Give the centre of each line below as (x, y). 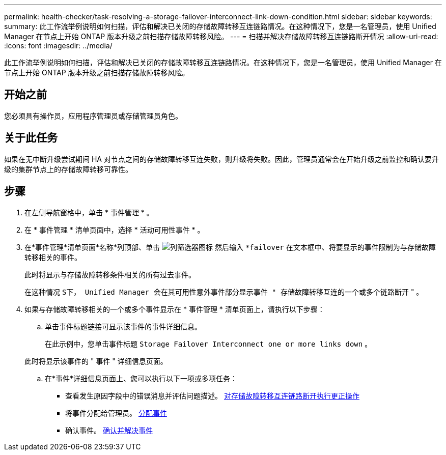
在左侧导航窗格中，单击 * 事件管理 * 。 (89, 212)
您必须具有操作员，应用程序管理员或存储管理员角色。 (93, 116)
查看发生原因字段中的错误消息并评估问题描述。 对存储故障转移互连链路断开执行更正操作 (212, 395)
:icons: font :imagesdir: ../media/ (58, 46)
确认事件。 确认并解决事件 (109, 430)
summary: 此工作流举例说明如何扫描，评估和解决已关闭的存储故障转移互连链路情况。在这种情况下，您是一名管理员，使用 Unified (220, 26)
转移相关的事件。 (53, 257)
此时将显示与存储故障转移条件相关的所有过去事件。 (110, 274)
